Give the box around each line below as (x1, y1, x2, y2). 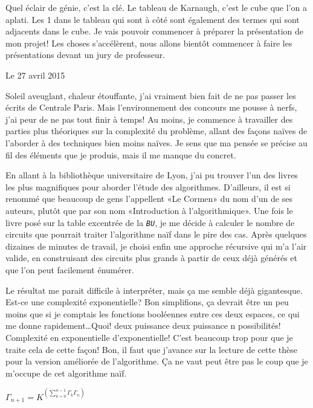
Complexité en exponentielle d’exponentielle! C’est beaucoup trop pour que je (5, 331, 293, 343)
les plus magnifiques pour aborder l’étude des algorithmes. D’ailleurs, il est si (5, 180, 291, 193)
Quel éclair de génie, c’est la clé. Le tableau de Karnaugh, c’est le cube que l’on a (5, 1, 307, 13)
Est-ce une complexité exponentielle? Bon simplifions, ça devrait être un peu (5, 296, 289, 308)
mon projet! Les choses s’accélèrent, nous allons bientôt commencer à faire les (5, 36, 292, 49)
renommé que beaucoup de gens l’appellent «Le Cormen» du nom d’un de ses (5, 192, 292, 205)
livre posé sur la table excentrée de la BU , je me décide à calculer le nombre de (5, 216, 295, 228)
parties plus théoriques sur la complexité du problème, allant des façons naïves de (5, 125, 308, 137)
